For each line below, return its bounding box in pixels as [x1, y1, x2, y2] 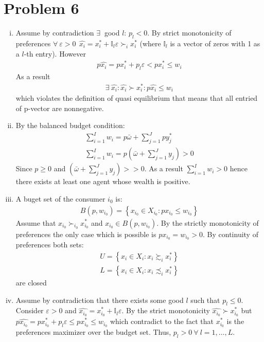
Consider [15, 305, 44, 316]
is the [226, 316, 244, 327]
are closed [15, 277, 47, 288]
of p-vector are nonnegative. [15, 102, 104, 113]
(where [139, 38, 161, 48]
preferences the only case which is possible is [15, 228, 156, 239]
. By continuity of [203, 228, 258, 239]
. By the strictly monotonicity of [156, 217, 259, 228]
